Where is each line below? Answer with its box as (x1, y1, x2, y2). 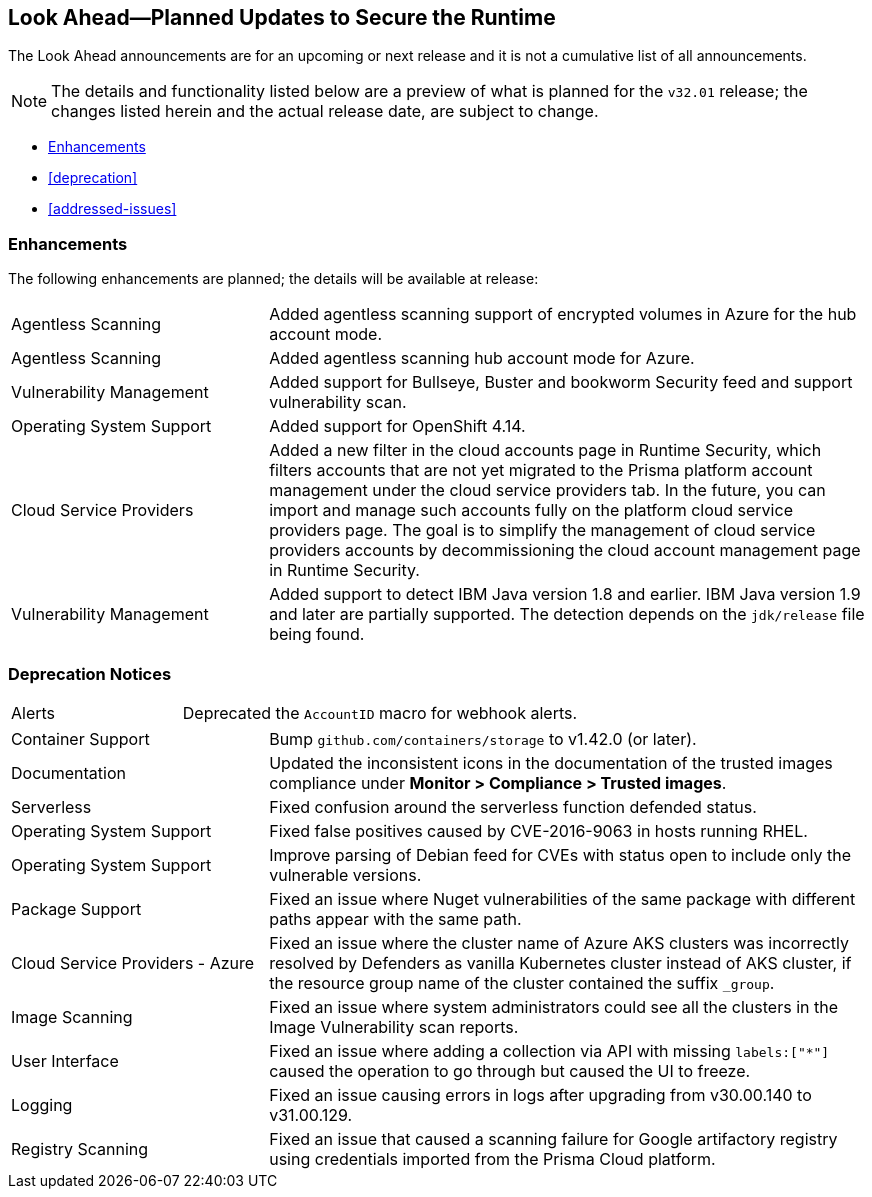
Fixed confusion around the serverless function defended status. (269, 796, 757, 817)
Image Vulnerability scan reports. (269, 1016, 519, 1037)
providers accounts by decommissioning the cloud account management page (269, 540, 861, 561)
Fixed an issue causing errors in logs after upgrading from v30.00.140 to (269, 1084, 812, 1105)
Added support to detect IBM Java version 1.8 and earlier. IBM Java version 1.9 (269, 584, 861, 605)
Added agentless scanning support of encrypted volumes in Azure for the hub (269, 304, 857, 325)
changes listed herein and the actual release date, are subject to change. (51, 101, 599, 122)
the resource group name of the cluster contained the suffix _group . (269, 972, 775, 993)
